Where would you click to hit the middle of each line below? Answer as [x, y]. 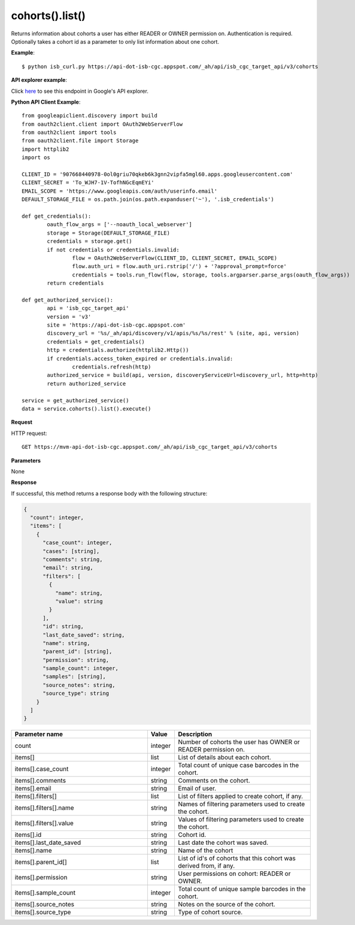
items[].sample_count [45, 893]
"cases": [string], [71, 551]
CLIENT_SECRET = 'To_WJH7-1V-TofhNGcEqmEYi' [88, 183]
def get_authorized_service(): [68, 300]
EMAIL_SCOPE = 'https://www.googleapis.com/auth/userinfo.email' [120, 191]
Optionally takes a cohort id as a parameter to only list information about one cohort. [115, 41]
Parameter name [39, 734]
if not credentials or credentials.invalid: [113, 249]
